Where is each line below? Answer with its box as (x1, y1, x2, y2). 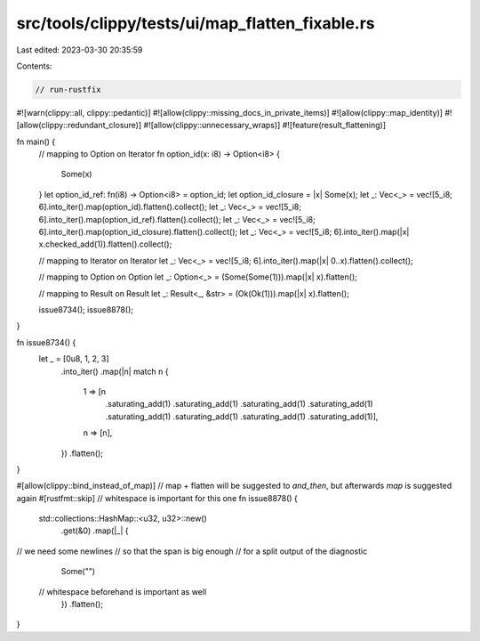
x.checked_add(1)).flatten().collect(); (38, 239, 172, 249)
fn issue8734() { (16, 337, 76, 347)
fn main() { (16, 136, 56, 147)
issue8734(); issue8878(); (38, 304, 133, 315)
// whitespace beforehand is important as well (38, 586, 207, 596)
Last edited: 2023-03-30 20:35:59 (16, 45, 143, 55)
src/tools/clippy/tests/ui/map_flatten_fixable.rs (16, 13, 375, 33)
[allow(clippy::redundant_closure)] (16, 120, 142, 131)
